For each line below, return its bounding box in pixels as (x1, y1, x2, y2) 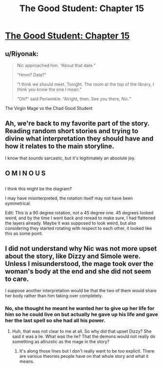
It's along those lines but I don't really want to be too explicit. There (19, 348, 155, 354)
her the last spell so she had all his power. (5, 317, 106, 324)
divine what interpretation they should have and (5, 135, 154, 143)
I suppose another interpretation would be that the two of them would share (5, 288, 157, 294)
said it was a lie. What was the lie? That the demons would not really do (12, 333, 156, 339)
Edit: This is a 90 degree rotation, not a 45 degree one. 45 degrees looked (5, 210, 154, 215)
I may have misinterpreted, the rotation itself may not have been (5, 195, 133, 201)
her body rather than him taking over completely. (5, 293, 103, 299)
